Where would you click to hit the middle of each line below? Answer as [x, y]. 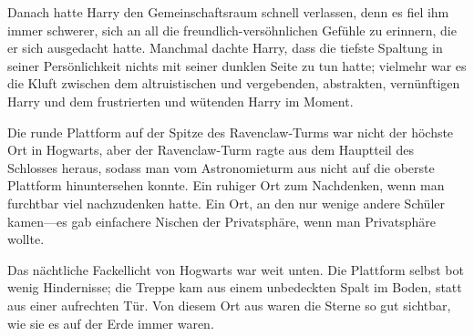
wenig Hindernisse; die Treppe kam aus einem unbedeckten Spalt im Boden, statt [235, 287]
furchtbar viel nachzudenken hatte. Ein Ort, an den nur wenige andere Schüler [226, 203]
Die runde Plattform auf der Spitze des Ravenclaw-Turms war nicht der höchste [231, 132]
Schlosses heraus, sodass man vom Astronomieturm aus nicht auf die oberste [221, 167]
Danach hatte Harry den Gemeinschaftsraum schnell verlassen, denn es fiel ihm [228, 12]
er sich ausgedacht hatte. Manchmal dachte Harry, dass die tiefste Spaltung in [225, 48]
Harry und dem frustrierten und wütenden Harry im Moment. [180, 101]
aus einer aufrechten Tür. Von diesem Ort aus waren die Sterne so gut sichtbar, [229, 305]
